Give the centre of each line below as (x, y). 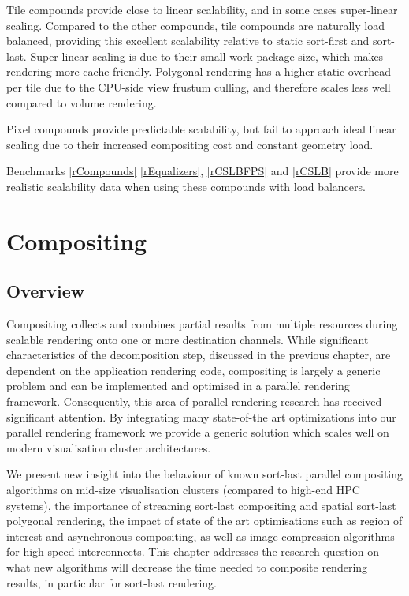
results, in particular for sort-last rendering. (112, 582)
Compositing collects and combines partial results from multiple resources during (202, 324)
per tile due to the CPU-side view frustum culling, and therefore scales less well (199, 86)
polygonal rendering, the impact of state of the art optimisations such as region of (204, 521)
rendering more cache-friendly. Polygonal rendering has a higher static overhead (199, 71)
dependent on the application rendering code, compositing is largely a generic (193, 370)
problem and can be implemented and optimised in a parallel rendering (178, 386)
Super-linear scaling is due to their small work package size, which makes (207, 56)
